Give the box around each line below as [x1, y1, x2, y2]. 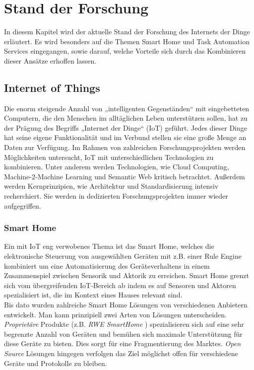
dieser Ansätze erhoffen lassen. [4, 55, 97, 66]
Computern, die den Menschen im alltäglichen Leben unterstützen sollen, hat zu [4, 113, 248, 123]
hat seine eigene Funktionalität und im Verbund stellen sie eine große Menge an [4, 132, 247, 143]
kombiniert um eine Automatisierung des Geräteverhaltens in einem [4, 260, 210, 271]
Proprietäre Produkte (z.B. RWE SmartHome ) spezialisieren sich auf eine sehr [4, 319, 244, 329]
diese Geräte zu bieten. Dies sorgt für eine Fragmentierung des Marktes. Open [4, 338, 241, 349]
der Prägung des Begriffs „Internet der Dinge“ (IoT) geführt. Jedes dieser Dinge [4, 122, 247, 133]
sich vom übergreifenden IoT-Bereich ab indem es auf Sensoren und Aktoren [4, 280, 236, 290]
